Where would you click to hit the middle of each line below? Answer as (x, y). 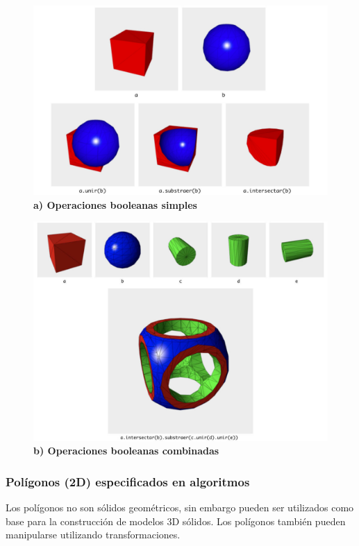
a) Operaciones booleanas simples (115, 204)
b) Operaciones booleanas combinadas (126, 451)
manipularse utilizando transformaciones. (93, 535)
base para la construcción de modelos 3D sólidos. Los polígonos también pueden (176, 521)
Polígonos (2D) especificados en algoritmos (128, 481)
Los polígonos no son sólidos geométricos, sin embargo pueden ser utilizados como (180, 507)
